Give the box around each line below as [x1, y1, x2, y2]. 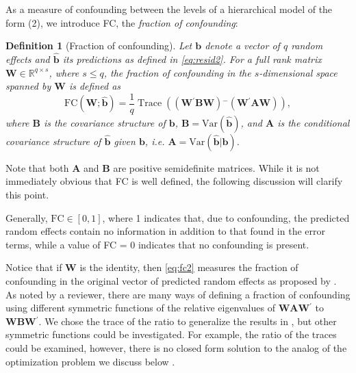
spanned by [5, 79, 51, 93]
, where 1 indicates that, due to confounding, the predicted [102, 210, 350, 224]
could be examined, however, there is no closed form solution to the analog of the [5, 340, 347, 355]
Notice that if [5, 260, 62, 274]
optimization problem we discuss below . [5, 354, 175, 368]
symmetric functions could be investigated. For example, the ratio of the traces [5, 327, 337, 342]
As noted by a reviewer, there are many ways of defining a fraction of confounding [5, 287, 351, 301]
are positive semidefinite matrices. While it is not [113, 160, 320, 175]
